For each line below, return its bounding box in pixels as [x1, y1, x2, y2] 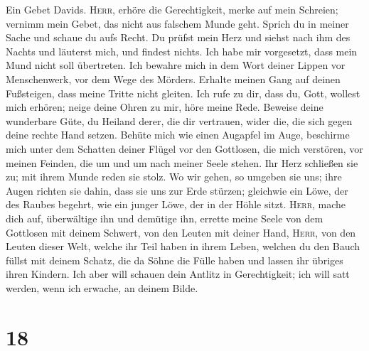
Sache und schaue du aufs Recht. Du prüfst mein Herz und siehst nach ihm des [6, 30, 351, 45]
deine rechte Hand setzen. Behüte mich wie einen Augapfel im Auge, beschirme [6, 127, 350, 142]
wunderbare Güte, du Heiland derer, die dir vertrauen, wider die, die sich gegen [6, 113, 353, 128]
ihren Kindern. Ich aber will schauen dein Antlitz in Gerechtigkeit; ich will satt [6, 266, 350, 281]
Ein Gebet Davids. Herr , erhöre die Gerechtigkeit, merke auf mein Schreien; [6, 2, 338, 16]
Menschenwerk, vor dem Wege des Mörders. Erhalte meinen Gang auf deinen [6, 71, 341, 86]
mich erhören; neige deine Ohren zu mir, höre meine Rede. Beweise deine [6, 99, 323, 114]
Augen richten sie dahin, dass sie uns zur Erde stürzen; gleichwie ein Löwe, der [6, 183, 348, 198]
